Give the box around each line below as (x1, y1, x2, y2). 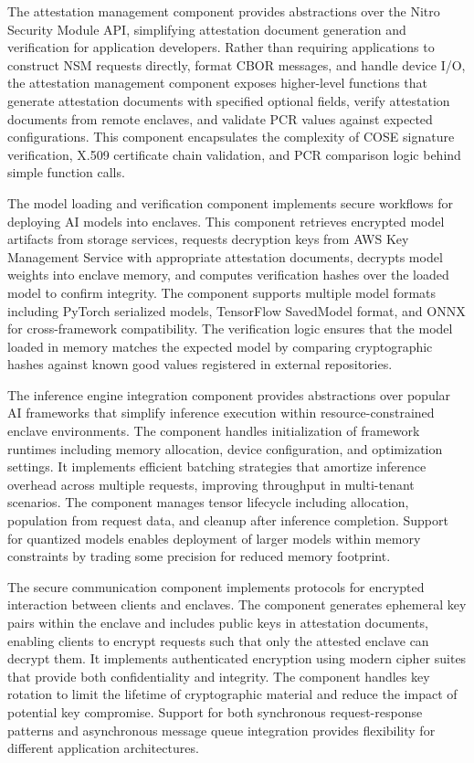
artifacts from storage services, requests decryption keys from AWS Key (7, 229, 409, 249)
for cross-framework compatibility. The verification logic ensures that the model (7, 319, 453, 338)
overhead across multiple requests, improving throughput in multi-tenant (7, 474, 415, 493)
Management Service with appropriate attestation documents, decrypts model (7, 247, 443, 266)
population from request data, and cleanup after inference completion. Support (7, 511, 448, 530)
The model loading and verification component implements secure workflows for (7, 193, 454, 212)
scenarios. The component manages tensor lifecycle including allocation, (7, 493, 409, 512)
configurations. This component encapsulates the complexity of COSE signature (7, 127, 455, 146)
